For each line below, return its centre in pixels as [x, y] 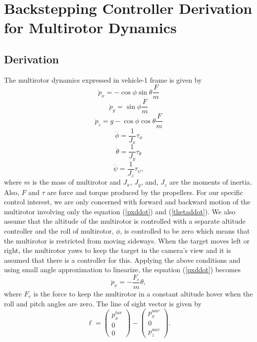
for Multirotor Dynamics [90, 27]
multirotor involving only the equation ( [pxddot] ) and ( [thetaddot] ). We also [120, 211]
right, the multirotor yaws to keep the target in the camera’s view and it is [118, 250]
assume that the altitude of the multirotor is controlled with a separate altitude [125, 221]
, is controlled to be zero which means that [185, 230]
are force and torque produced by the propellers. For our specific [145, 192]
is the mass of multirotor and [77, 182]
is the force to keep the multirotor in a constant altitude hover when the [143, 293]
